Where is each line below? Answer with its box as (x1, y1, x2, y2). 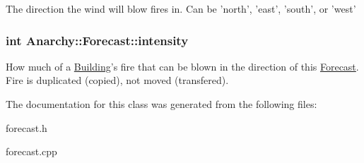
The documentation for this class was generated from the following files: (6, 97, 317, 111)
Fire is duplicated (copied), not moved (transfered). (6, 73, 229, 87)
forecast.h (6, 120, 47, 135)
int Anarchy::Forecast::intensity (6, 31, 189, 49)
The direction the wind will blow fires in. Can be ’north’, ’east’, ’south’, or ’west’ (6, 1, 356, 16)
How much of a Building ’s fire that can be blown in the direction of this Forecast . (6, 59, 359, 73)
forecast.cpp (6, 144, 57, 159)
